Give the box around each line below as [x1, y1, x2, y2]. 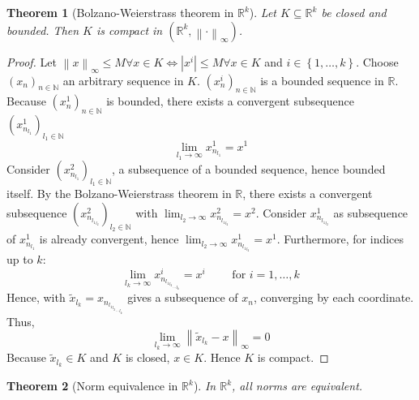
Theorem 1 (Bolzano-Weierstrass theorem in [6, 4, 234, 20]
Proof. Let [6, 53, 57, 70]
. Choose [356, 53, 399, 70]
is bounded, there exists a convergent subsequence [106, 92, 354, 110]
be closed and [321, 4, 387, 20]
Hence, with [6, 289, 66, 306]
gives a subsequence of [127, 289, 238, 306]
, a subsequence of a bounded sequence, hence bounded [112, 161, 386, 178]
